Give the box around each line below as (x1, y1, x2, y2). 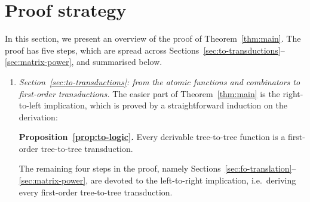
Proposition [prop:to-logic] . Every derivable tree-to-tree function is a (19, 130, 286, 143)
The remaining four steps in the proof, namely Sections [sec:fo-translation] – (19, 162, 296, 175)
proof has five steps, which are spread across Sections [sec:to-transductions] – (5, 43, 285, 56)
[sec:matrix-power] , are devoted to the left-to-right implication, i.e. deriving (19, 174, 296, 187)
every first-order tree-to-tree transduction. (19, 185, 173, 198)
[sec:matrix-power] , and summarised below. (5, 55, 162, 68)
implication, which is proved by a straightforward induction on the (44, 99, 287, 111)
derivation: (19, 110, 58, 123)
